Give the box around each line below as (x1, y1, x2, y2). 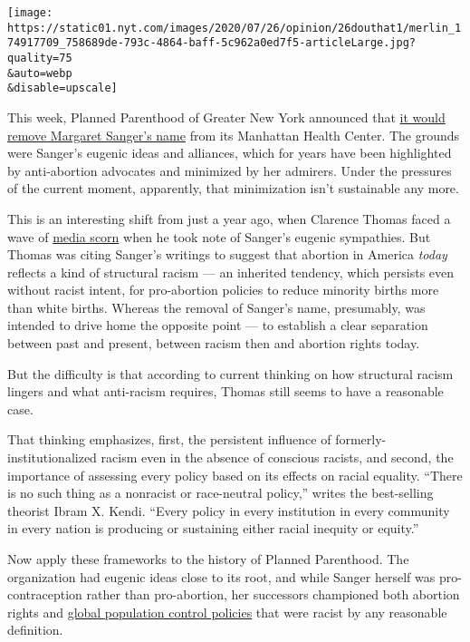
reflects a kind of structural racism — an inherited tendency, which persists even (7, 262, 455, 281)
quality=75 (7, 51, 72, 64)
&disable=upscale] (7, 82, 118, 95)
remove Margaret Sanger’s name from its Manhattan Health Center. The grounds (7, 125, 460, 144)
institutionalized (7, 448, 97, 467)
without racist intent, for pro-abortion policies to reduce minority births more (7, 280, 439, 299)
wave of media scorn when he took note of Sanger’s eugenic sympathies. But (7, 227, 431, 246)
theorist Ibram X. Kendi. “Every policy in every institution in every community (7, 501, 450, 520)
